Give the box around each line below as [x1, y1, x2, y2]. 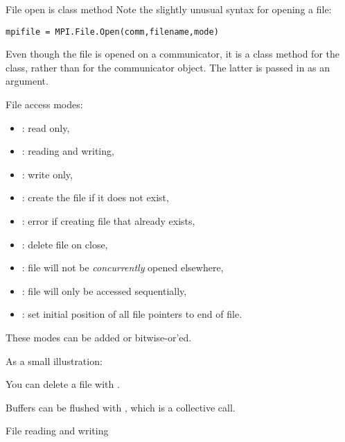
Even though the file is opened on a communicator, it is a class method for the [6, 46, 340, 61]
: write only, [21, 167, 73, 181]
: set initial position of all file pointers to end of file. [21, 307, 242, 321]
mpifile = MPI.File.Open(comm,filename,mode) [6, 26, 219, 37]
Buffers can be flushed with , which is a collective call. [6, 400, 236, 414]
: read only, [21, 120, 70, 135]
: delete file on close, [21, 237, 108, 251]
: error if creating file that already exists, [21, 214, 195, 228]
